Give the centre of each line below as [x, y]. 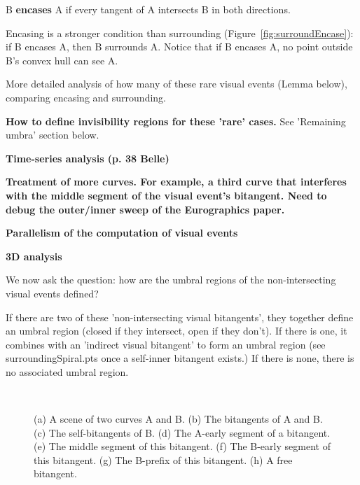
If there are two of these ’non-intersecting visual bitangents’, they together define [180, 317]
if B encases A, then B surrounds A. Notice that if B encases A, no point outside [179, 47]
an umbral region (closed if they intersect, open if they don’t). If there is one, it [176, 331]
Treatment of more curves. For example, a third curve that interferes [176, 182]
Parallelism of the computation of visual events [122, 233]
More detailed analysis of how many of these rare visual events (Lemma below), [176, 84]
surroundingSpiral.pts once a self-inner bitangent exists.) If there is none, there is [180, 358]
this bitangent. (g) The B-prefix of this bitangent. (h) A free [163, 459]
